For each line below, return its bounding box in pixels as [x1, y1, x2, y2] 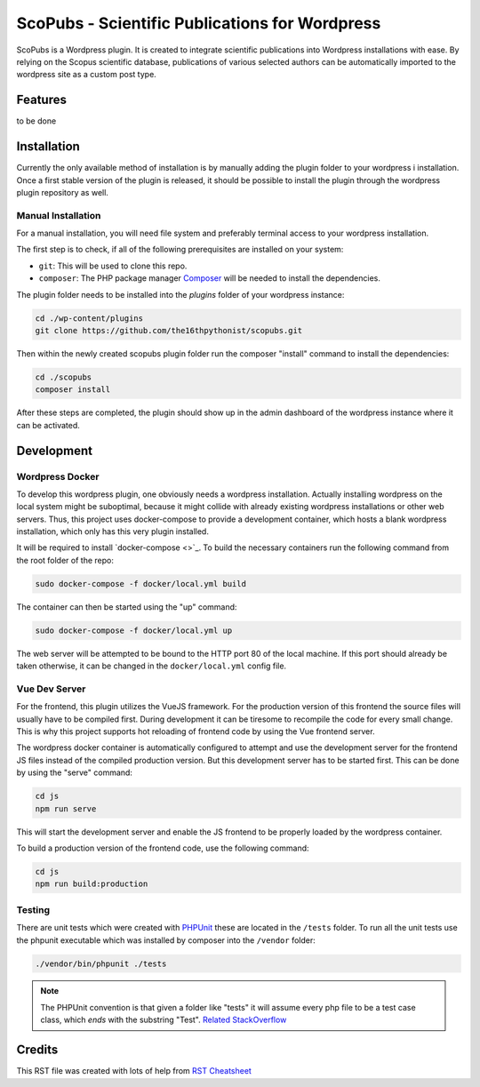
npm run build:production [35, 879, 148, 889]
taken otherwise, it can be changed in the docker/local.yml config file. [16, 660, 287, 671]
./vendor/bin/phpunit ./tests [35, 958, 167, 969]
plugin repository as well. [16, 187, 108, 197]
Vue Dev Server [16, 683, 86, 695]
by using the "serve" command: [16, 767, 133, 778]
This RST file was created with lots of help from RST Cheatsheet [16, 1066, 252, 1076]
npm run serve [35, 803, 97, 813]
